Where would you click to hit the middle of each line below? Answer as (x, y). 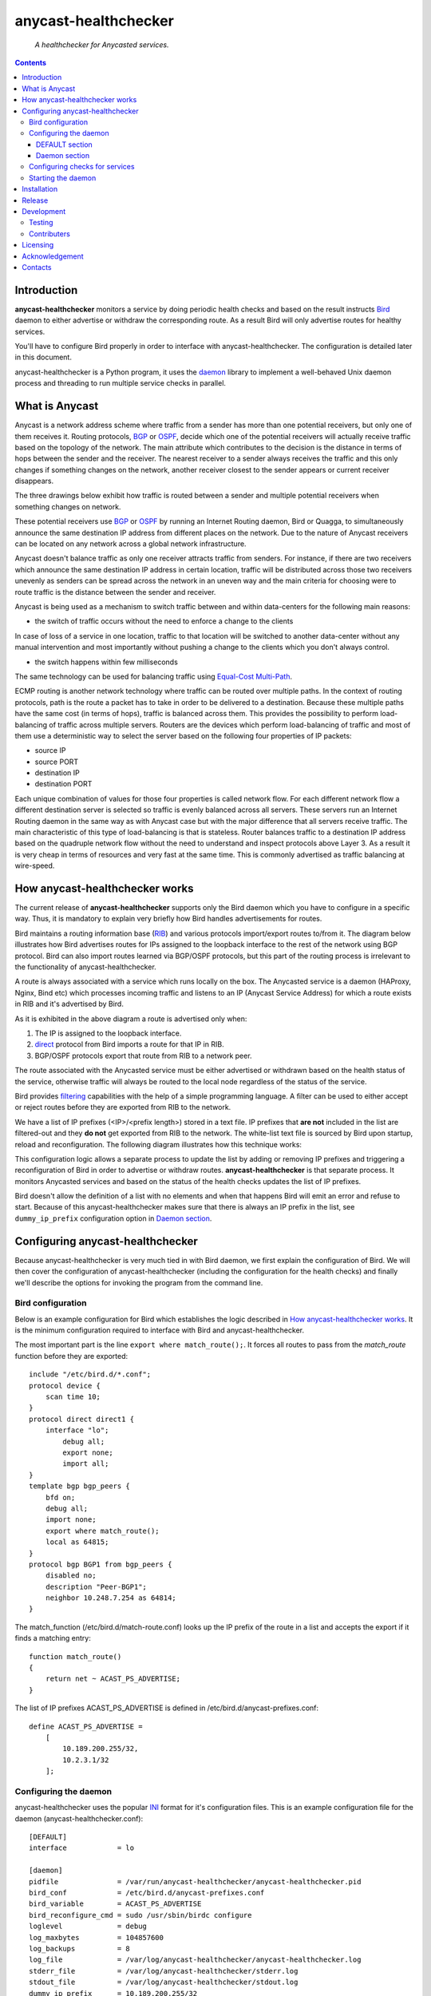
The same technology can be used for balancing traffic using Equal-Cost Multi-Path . (154, 676)
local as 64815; (77, 1542)
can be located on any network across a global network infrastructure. (130, 544)
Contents (31, 62)
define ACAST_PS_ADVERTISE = (86, 1726)
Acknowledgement (53, 256)
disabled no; (71, 1576)
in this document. (43, 357)
